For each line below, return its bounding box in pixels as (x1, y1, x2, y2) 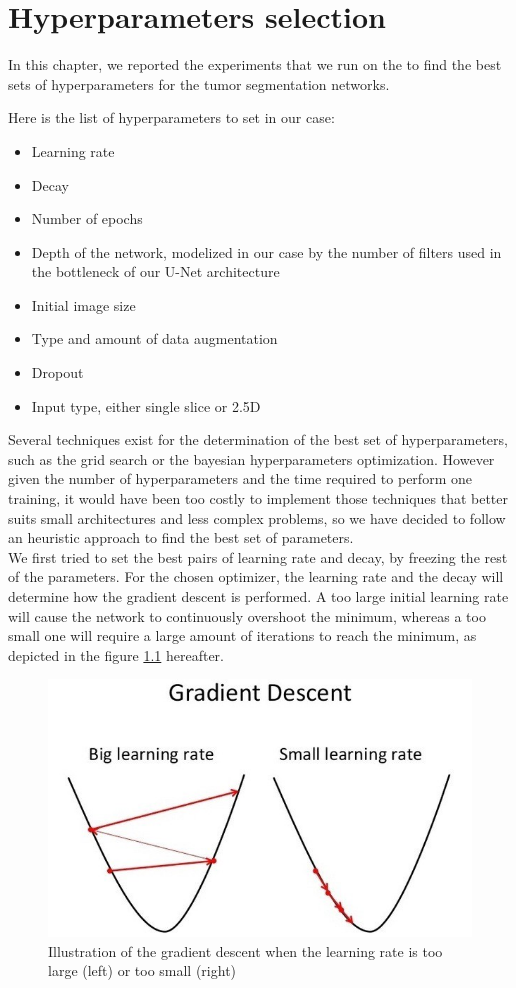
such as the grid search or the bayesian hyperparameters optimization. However (8, 448, 495, 469)
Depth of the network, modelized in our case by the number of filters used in (31, 241, 502, 262)
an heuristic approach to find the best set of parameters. (8, 527, 354, 548)
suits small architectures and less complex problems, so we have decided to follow (8, 507, 506, 528)
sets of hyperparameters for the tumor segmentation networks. (8, 73, 390, 94)
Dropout (31, 362, 84, 383)
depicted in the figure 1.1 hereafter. (8, 644, 224, 665)
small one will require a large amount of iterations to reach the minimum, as (8, 625, 477, 646)
